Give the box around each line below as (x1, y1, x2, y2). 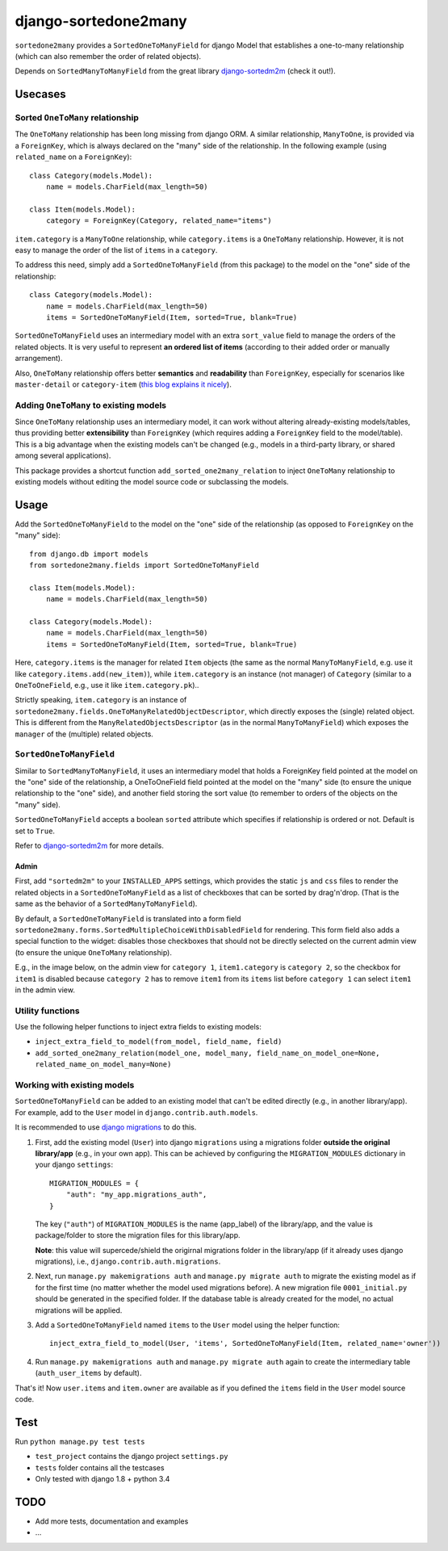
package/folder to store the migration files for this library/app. (35, 1230, 241, 1240)
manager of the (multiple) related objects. (15, 729, 153, 739)
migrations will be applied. (35, 1305, 123, 1315)
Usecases (15, 87, 66, 101)
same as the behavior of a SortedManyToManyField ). (15, 899, 198, 908)
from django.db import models (29, 549, 149, 559)
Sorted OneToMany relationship (15, 112, 139, 124)
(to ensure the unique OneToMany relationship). (15, 947, 173, 957)
